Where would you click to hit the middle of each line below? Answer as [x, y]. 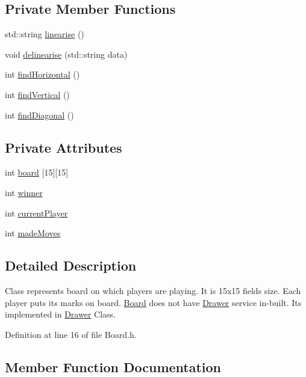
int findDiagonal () [39, 115]
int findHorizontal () [42, 74]
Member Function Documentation [113, 366]
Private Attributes [64, 147]
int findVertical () [37, 94]
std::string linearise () [45, 34]
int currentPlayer [36, 213]
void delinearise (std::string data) [66, 54]
